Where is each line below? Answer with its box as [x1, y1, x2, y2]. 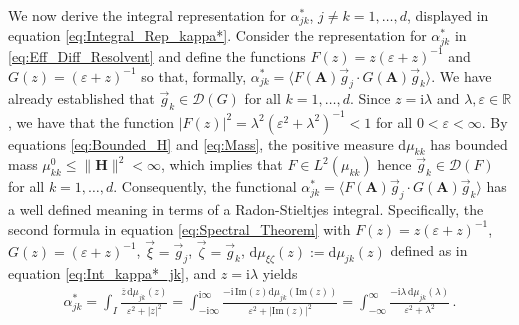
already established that [8, 88, 155, 109]
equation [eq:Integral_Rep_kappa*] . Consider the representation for [8, 25, 427, 46]
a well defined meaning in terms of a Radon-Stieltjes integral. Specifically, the [8, 199, 484, 220]
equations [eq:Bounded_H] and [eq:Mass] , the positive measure [8, 133, 394, 154]
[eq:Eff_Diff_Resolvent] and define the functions [8, 45, 306, 66]
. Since [349, 88, 391, 109]
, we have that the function [8, 111, 175, 132]
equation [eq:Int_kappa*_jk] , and [8, 263, 217, 284]
